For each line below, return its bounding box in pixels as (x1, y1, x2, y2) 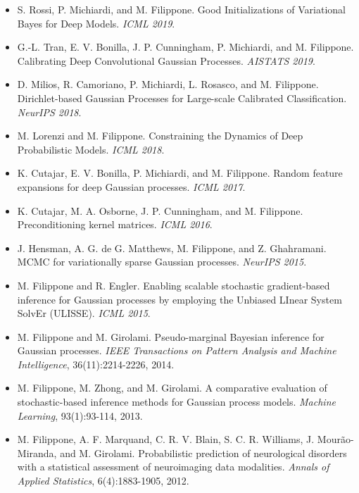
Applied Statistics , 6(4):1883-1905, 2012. (17, 473, 189, 488)
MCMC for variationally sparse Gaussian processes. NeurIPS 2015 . (17, 254, 307, 269)
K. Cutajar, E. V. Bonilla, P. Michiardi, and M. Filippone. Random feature (17, 166, 343, 180)
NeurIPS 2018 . (17, 104, 82, 119)
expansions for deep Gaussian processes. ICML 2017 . (17, 179, 246, 194)
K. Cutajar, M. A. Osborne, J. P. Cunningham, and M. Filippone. (17, 203, 303, 218)
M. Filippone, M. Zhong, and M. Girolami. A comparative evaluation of (17, 380, 327, 395)
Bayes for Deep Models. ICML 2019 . (17, 15, 175, 30)
